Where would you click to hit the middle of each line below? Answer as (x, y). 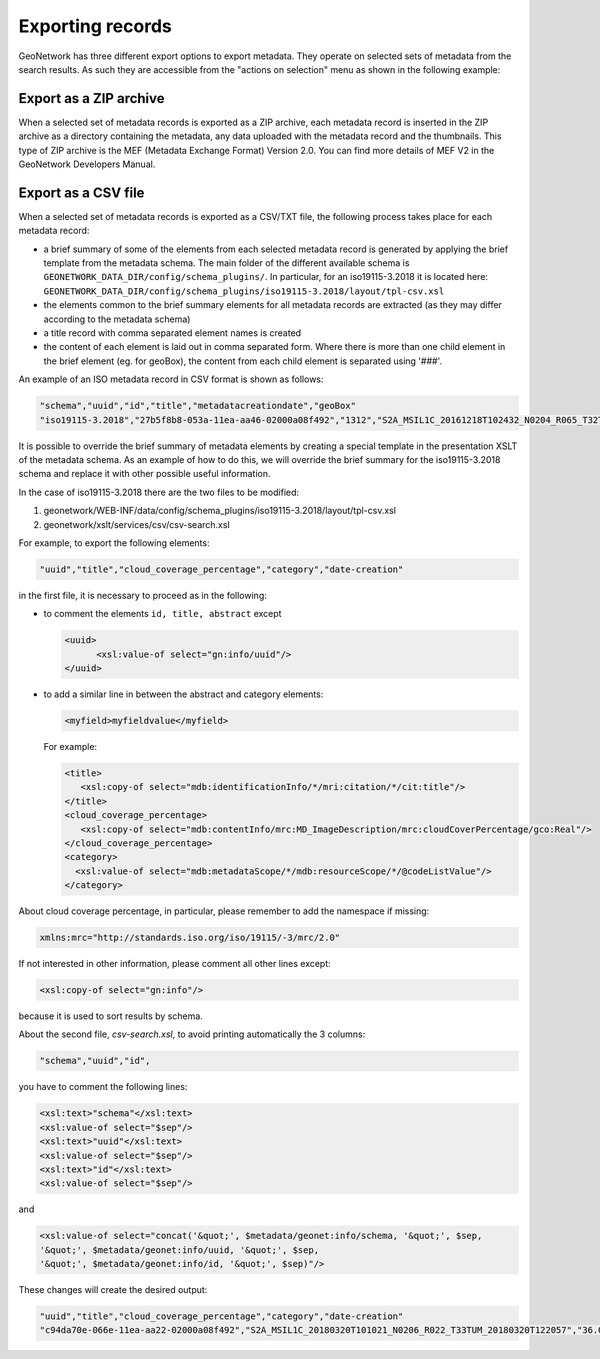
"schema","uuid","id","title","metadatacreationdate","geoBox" (198, 406)
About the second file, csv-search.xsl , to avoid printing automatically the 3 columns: (192, 1034)
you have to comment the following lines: (103, 1087)
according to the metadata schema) (117, 319)
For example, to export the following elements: (114, 542)
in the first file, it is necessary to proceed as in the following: (142, 595)
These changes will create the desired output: (113, 1290)
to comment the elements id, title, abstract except (162, 614)
